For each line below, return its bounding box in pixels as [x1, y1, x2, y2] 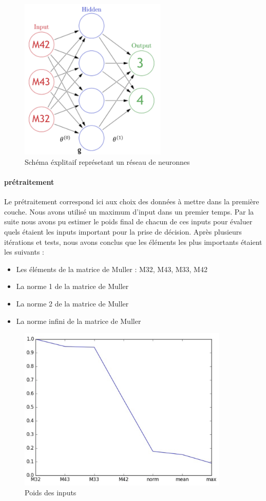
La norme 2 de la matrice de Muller [16, 298, 129, 309]
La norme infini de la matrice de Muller [16, 315, 141, 326]
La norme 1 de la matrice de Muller [16, 281, 129, 292]
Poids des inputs [25, 487, 77, 498]
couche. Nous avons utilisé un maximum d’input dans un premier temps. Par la [4, 206, 254, 217]
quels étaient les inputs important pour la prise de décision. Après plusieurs [4, 226, 242, 237]
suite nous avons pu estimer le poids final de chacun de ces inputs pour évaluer [4, 216, 253, 227]
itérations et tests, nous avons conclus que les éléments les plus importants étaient [4, 236, 262, 247]
